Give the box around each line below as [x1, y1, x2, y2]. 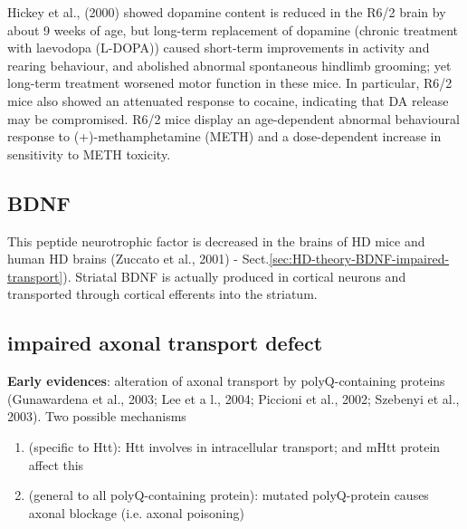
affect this [28, 455, 84, 474]
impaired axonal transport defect [7, 329, 323, 357]
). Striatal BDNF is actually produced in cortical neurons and [62, 266, 406, 285]
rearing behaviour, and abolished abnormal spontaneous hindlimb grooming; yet [7, 55, 452, 74]
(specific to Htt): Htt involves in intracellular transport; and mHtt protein [28, 437, 441, 456]
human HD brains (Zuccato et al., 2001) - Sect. [7, 249, 270, 268]
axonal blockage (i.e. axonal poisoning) [28, 503, 244, 522]
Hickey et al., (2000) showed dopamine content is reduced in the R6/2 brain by [7, 3, 446, 21]
